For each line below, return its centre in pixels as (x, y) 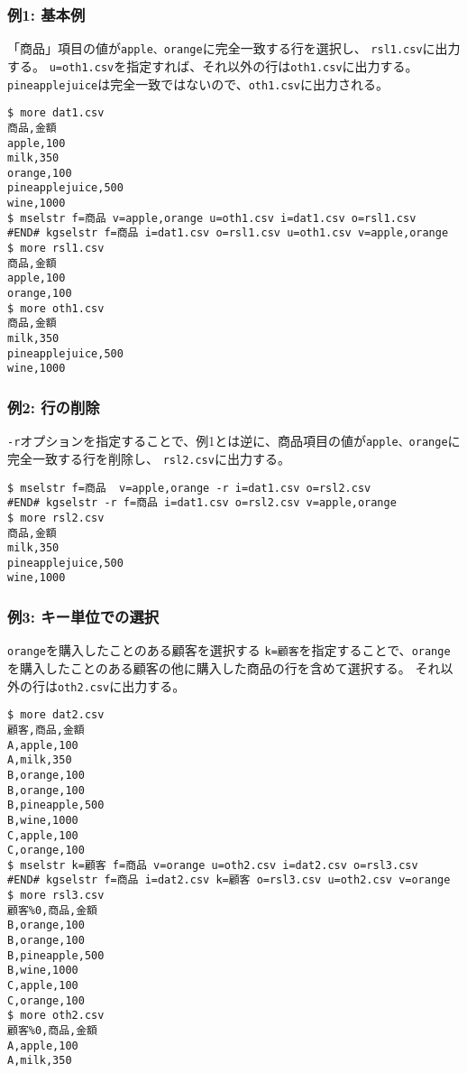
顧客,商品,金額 (46, 730)
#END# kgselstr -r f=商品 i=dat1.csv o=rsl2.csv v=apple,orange (202, 503)
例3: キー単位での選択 (83, 617)
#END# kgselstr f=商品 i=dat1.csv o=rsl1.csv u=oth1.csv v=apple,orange (228, 233)
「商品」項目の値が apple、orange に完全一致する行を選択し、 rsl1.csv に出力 (234, 48)
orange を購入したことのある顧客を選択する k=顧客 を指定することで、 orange (229, 650)
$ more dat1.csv (56, 113)
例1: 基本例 (46, 14)
